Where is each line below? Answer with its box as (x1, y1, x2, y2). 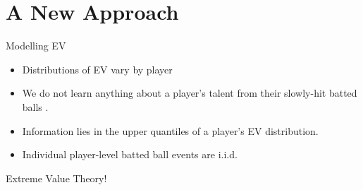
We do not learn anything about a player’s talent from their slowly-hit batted (22, 85, 357, 100)
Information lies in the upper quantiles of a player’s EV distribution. (22, 123, 319, 138)
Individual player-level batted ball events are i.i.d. (22, 147, 238, 162)
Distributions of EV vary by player (22, 61, 173, 76)
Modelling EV (6, 38, 66, 53)
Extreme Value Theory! (6, 170, 107, 185)
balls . (22, 99, 49, 114)
